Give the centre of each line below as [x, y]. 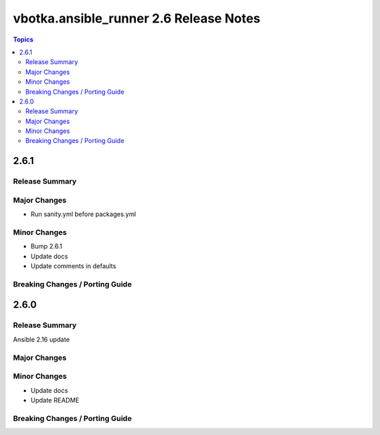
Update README [55, 400]
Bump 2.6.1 [46, 246]
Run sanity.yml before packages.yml [83, 214]
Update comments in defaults [73, 266]
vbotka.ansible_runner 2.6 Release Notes [137, 18]
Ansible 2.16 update [42, 339]
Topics [23, 39]
